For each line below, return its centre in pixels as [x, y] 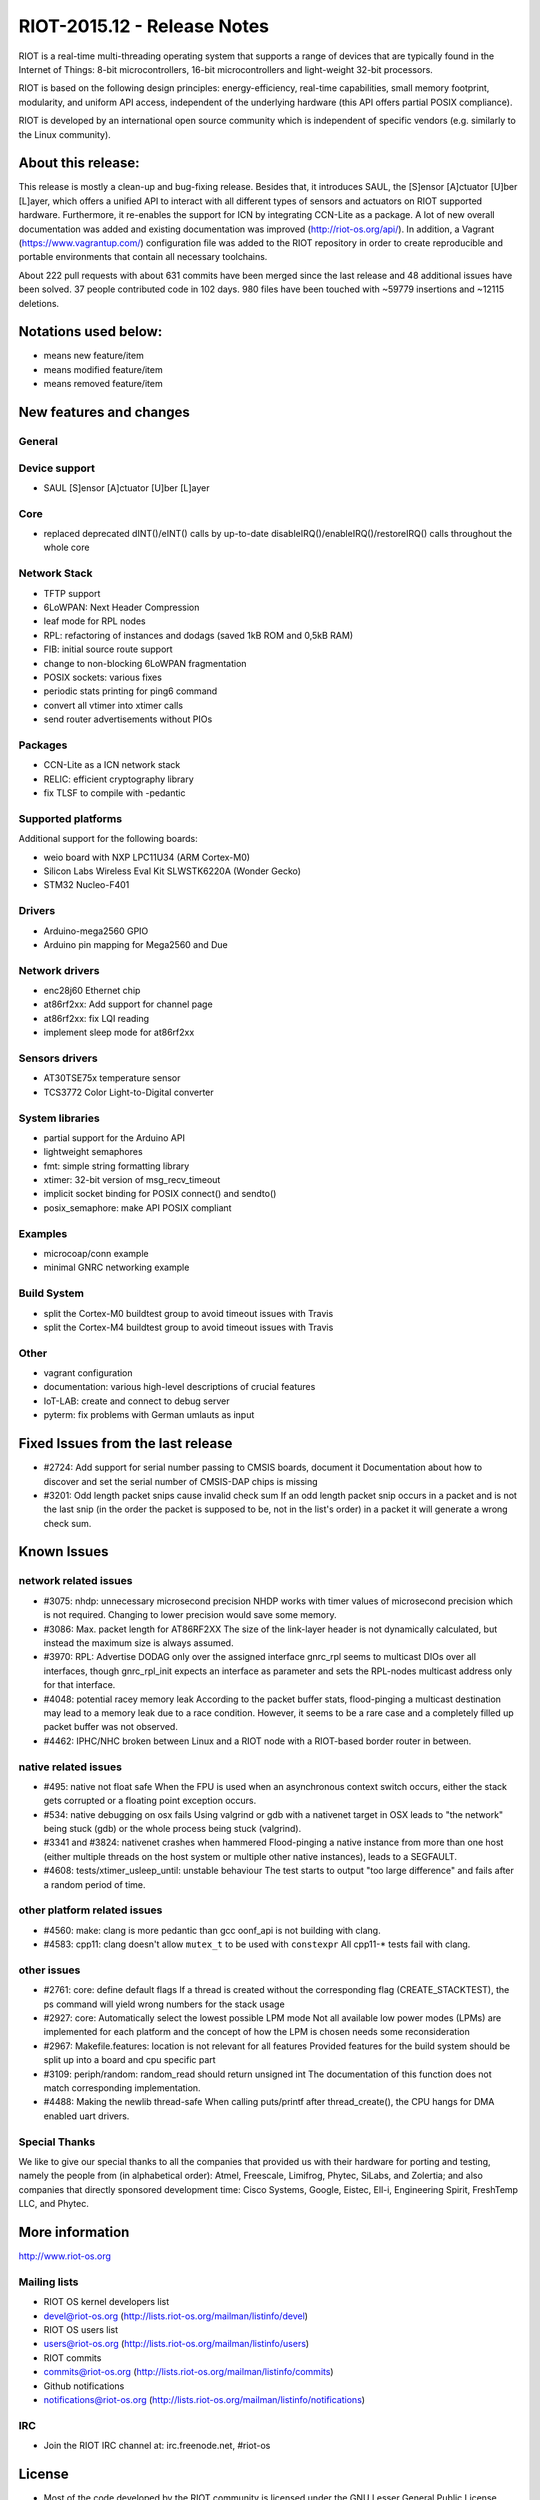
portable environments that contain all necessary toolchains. [143, 257]
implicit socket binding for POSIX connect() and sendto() [160, 1194]
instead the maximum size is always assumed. [138, 1643]
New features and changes [104, 412]
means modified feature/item [103, 369]
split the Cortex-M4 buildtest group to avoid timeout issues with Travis [188, 1327]
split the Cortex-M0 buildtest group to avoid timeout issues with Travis [188, 1313]
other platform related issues [90, 1910]
